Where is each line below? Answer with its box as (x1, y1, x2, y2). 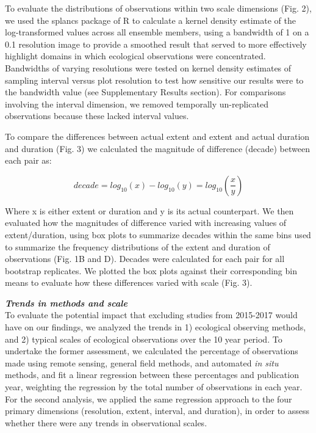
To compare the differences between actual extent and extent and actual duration (5, 129, 310, 142)
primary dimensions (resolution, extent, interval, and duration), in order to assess (5, 404, 310, 417)
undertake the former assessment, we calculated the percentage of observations (5, 344, 298, 357)
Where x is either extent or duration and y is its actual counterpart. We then (5, 204, 294, 217)
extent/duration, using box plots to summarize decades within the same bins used (5, 228, 311, 241)
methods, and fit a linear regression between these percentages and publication (5, 368, 299, 381)
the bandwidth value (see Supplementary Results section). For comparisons (5, 86, 286, 98)
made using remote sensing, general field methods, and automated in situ (5, 356, 279, 369)
